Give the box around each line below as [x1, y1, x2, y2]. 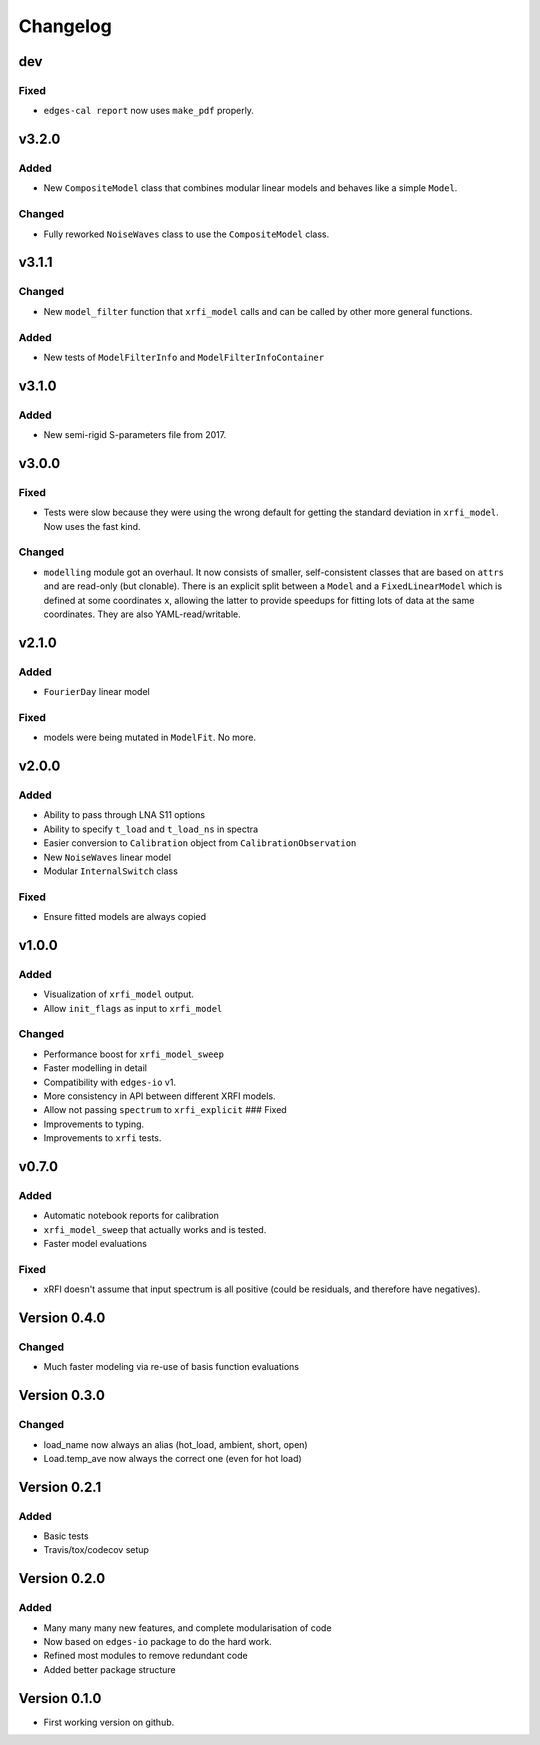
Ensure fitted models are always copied [43, 911, 207, 923]
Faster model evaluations [43, 1238, 147, 1250]
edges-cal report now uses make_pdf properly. [43, 105, 255, 117]
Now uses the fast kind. [43, 520, 141, 532]
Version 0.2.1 [18, 1478, 102, 1495]
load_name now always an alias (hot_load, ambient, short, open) [43, 1438, 309, 1450]
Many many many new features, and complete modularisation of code [43, 1621, 332, 1634]
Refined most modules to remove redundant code [43, 1650, 249, 1662]
